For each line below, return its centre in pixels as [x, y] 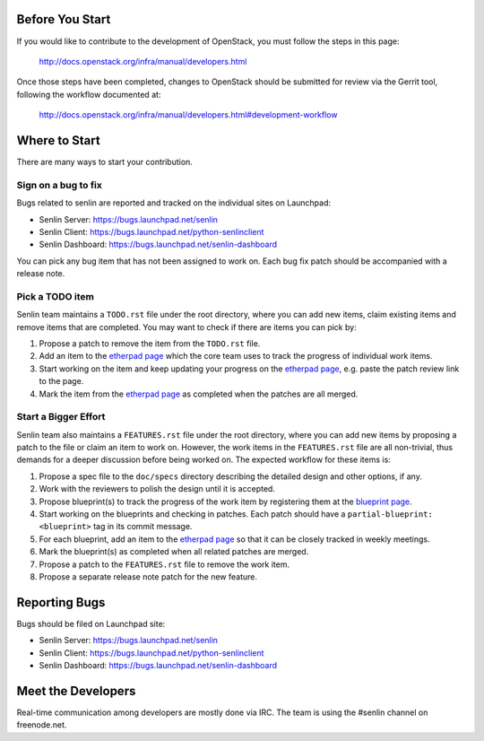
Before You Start [64, 19]
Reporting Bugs [61, 602]
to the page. [61, 381]
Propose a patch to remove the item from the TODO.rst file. [150, 344]
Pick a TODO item [55, 296]
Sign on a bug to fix [60, 185]
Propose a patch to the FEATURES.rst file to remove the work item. [164, 564]
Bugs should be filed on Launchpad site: [91, 623]
